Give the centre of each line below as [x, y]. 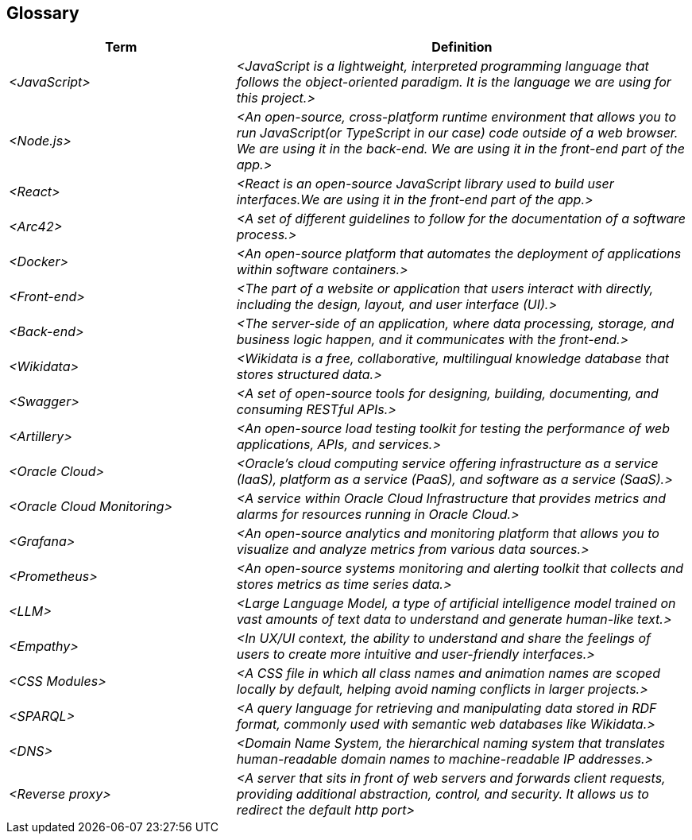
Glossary [43, 13]
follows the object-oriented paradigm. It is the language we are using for [454, 82]
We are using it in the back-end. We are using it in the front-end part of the [461, 149]
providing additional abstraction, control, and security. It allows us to [443, 794]
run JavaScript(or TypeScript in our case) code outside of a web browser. [457, 133]
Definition [462, 47]
